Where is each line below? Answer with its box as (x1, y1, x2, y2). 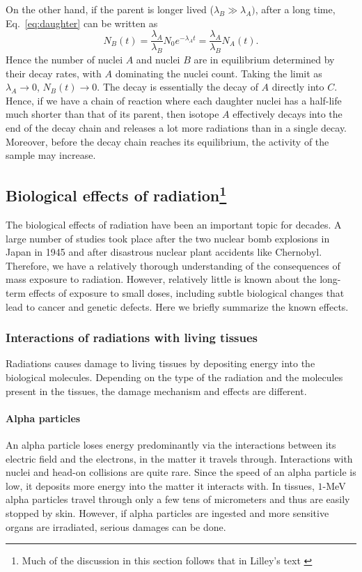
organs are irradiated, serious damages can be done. (6, 519, 226, 534)
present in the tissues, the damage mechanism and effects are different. (6, 383, 307, 398)
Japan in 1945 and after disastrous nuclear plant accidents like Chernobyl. (6, 245, 322, 259)
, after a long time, (255, 2, 336, 16)
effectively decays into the (233, 107, 343, 121)
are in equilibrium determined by (194, 52, 335, 67)
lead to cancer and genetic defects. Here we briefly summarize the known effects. (6, 299, 349, 314)
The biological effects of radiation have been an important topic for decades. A (6, 217, 342, 231)
